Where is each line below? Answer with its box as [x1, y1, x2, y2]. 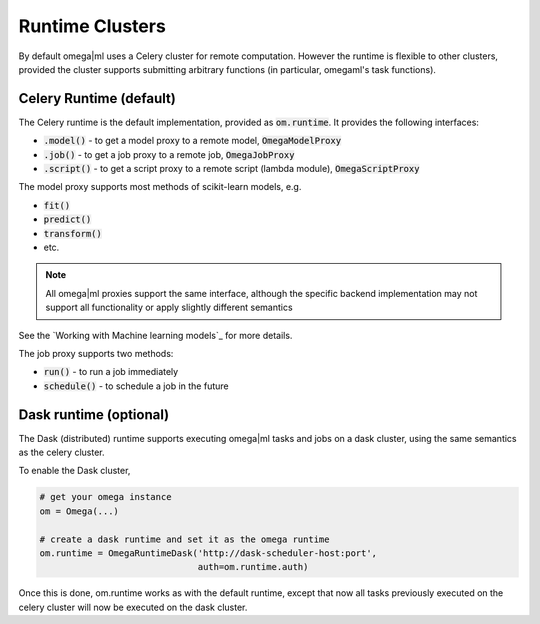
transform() [43, 228, 102, 239]
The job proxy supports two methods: [18, 347, 174, 359]
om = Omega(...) [39, 505, 120, 517]
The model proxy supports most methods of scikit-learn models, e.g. [18, 181, 302, 193]
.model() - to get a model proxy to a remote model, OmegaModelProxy [43, 135, 342, 147]
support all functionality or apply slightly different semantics [45, 301, 294, 314]
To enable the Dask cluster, [18, 465, 131, 477]
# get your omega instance [39, 491, 172, 503]
